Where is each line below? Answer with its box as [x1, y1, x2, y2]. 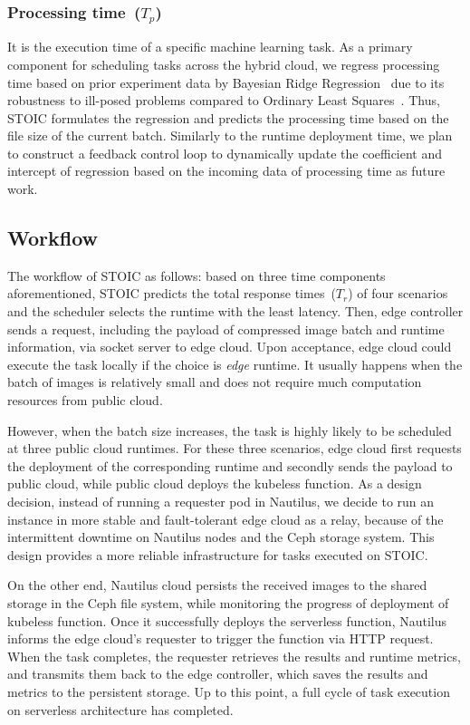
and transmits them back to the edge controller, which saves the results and [7, 664, 428, 683]
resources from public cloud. [7, 391, 163, 410]
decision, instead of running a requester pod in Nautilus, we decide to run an [7, 492, 435, 510]
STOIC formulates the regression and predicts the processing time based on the [7, 108, 449, 127]
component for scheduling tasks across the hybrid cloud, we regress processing [7, 54, 440, 73]
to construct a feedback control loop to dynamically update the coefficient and [7, 143, 443, 162]
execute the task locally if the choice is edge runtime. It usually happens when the [7, 354, 463, 373]
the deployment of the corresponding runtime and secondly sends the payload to [7, 456, 453, 475]
